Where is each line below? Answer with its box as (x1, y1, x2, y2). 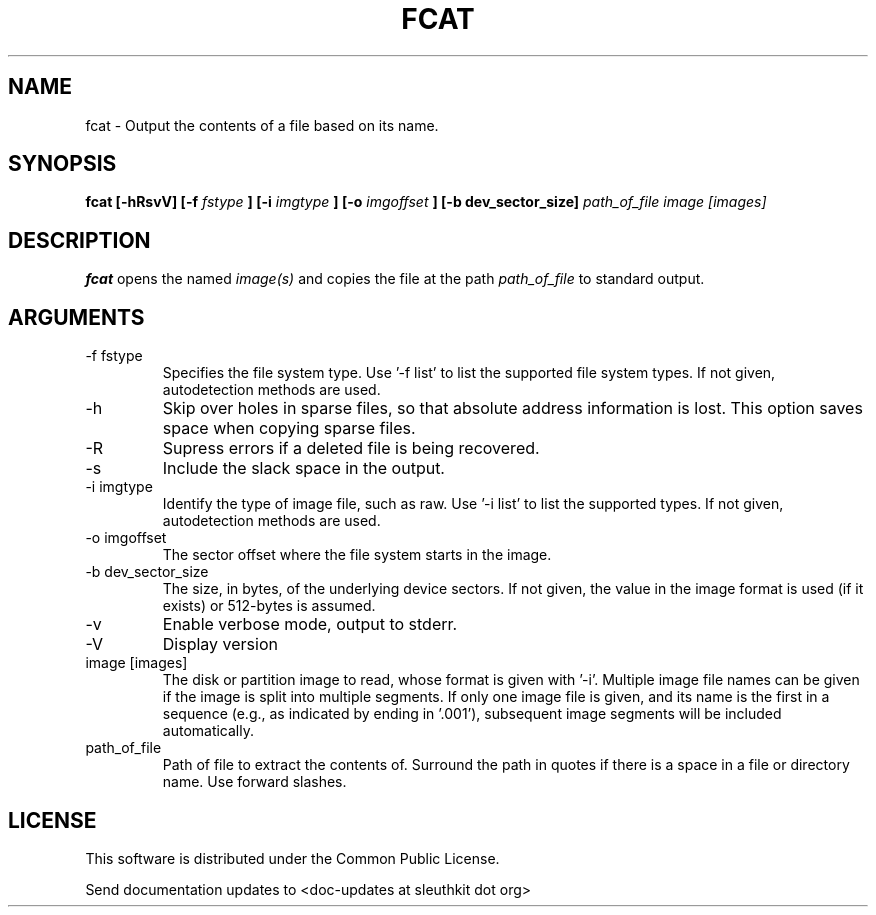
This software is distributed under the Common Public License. (85, 849, 500, 867)
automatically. (162, 722, 255, 740)
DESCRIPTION (8, 227, 151, 253)
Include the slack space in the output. (162, 458, 445, 479)
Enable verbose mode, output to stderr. (162, 614, 458, 635)
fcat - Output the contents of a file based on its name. (85, 116, 439, 134)
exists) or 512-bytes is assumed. (162, 597, 376, 615)
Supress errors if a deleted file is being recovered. (162, 438, 540, 459)
